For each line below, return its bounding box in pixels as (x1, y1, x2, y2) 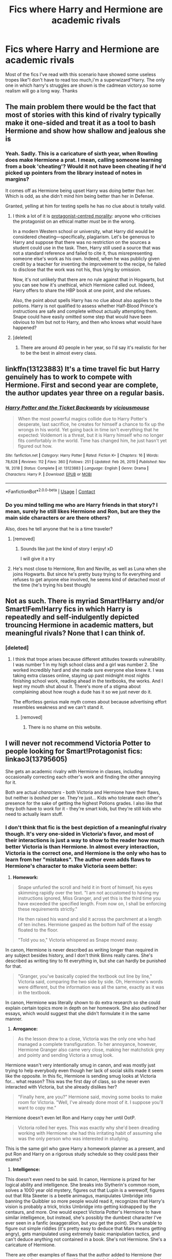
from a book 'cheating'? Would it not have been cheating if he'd (5, 163, 166, 170)
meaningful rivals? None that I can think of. (5, 629, 145, 638)
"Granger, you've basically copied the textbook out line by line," (17, 973, 153, 979)
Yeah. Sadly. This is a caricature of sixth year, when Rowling (5, 150, 158, 157)
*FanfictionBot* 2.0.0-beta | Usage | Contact (5, 487, 96, 494)
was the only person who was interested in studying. (17, 1135, 130, 1141)
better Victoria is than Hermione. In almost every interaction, (5, 843, 160, 850)
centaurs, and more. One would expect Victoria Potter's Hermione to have (5, 1209, 161, 1215)
